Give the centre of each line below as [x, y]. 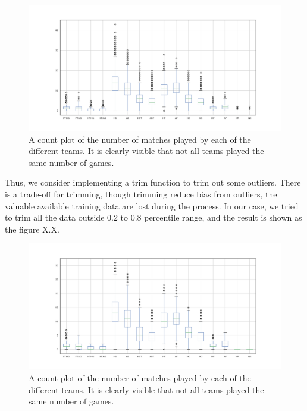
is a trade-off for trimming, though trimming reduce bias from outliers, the [141, 194]
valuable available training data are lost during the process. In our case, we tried [152, 205]
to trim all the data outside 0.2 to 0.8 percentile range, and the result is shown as [153, 217]
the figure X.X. [32, 229]
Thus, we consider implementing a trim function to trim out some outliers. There [153, 182]
